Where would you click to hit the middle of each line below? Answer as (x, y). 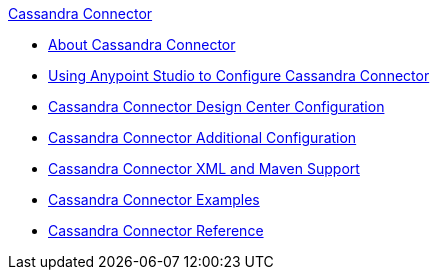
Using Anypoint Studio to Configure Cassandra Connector (239, 75)
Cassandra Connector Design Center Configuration (216, 106)
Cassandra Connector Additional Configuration (202, 137)
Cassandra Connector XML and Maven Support (204, 168)
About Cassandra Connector (142, 44)
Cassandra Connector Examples (154, 199)
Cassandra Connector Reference (156, 230)
